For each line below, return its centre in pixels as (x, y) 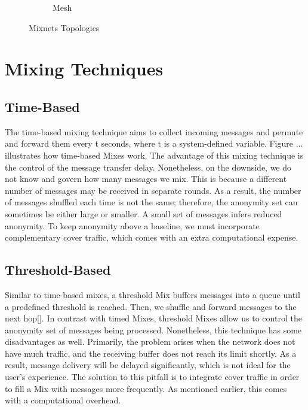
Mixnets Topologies (64, 27)
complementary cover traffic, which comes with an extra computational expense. (152, 237)
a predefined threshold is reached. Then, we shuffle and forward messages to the (151, 306)
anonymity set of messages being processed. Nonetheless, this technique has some (153, 329)
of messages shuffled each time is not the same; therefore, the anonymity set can (151, 202)
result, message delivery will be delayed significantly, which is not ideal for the (148, 365)
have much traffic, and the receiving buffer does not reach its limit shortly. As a (151, 353)
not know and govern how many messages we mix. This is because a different (146, 179)
